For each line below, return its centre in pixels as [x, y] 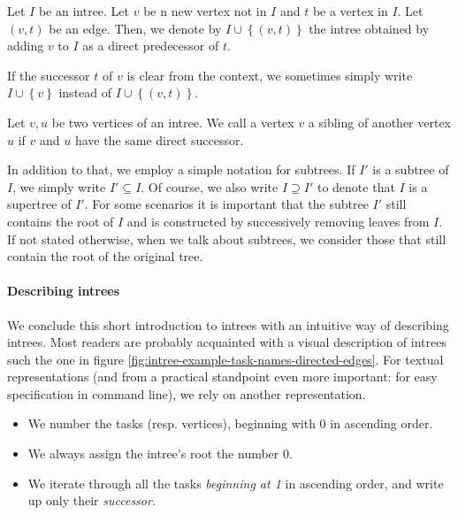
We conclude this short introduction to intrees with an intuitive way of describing [228, 324]
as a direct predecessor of [151, 46]
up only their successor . [92, 500]
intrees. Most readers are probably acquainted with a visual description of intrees [227, 342]
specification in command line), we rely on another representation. [187, 393]
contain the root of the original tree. [105, 256]
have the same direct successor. [159, 139]
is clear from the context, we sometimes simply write [270, 75]
